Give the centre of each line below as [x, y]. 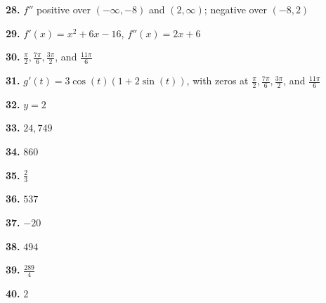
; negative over [235, 9]
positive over [64, 9]
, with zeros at [217, 80]
